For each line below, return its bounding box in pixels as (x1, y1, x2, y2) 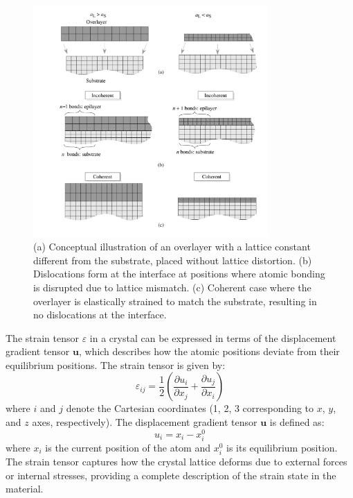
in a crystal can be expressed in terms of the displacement (89, 330, 336, 345)
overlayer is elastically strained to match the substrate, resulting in (33, 293, 317, 308)
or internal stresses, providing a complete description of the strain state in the (6, 467, 336, 482)
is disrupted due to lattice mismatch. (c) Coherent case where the (33, 280, 311, 294)
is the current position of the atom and (45, 440, 210, 454)
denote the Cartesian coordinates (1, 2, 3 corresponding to (66, 401, 314, 415)
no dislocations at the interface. (33, 307, 167, 322)
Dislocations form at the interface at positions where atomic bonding (33, 266, 325, 281)
